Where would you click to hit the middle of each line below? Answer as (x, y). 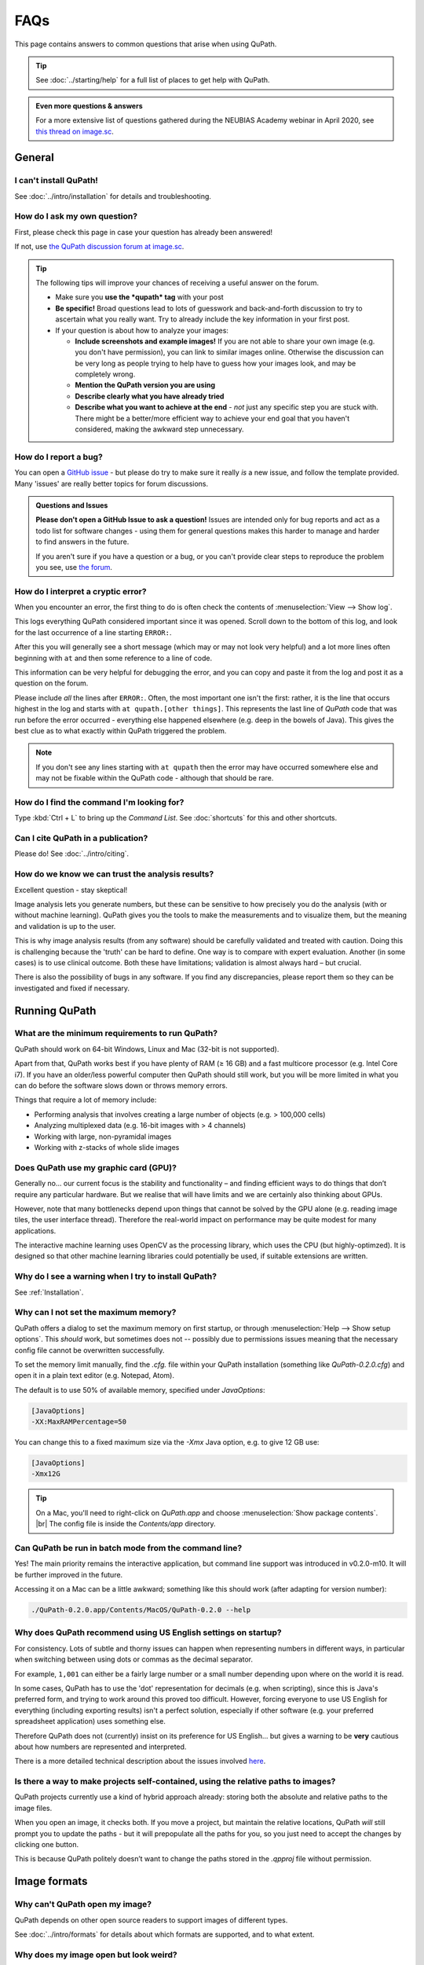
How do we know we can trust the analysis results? (114, 874)
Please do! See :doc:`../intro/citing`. (72, 854)
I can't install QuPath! (56, 181)
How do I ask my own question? (76, 216)
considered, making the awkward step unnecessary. (159, 429)
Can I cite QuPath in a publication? (81, 839)
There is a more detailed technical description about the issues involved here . (140, 1761)
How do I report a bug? (59, 457)
